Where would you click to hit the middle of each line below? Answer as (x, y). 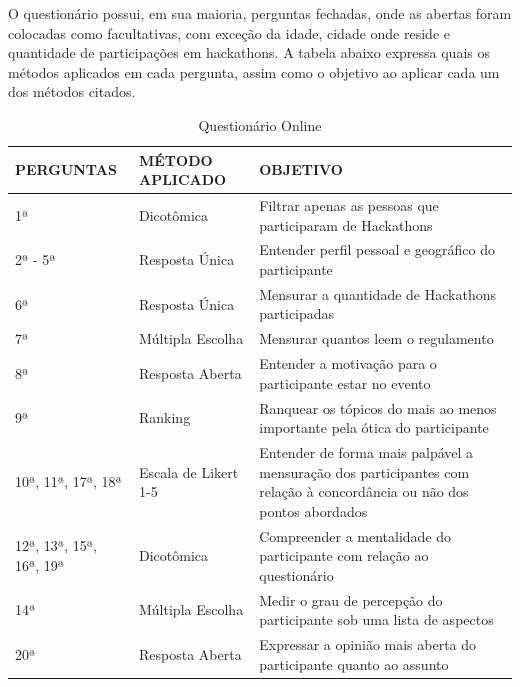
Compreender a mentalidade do (355, 535)
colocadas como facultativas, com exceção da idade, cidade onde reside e (229, 32)
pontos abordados (313, 510)
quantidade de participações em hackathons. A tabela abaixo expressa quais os (249, 52)
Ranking (165, 417)
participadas (297, 313)
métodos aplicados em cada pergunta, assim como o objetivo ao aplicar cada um (254, 71)
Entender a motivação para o (348, 363)
